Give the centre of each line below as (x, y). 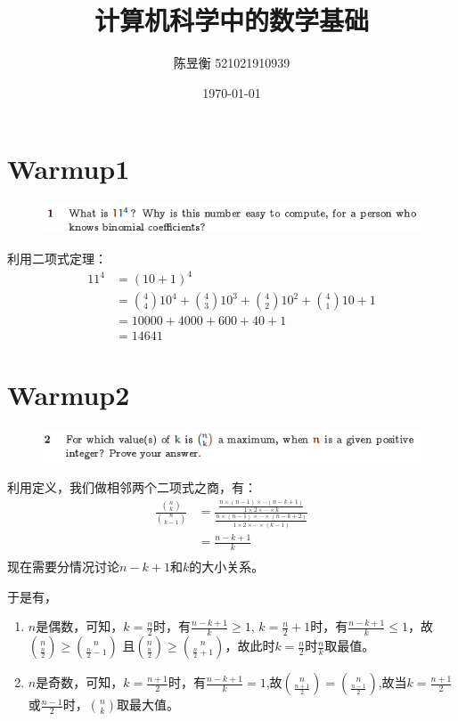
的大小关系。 (227, 566)
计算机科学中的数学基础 (231, 20)
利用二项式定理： (57, 258)
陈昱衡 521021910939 (232, 63)
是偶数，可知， (80, 626)
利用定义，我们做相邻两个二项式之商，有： (132, 487)
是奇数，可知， (80, 682)
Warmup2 (69, 395)
